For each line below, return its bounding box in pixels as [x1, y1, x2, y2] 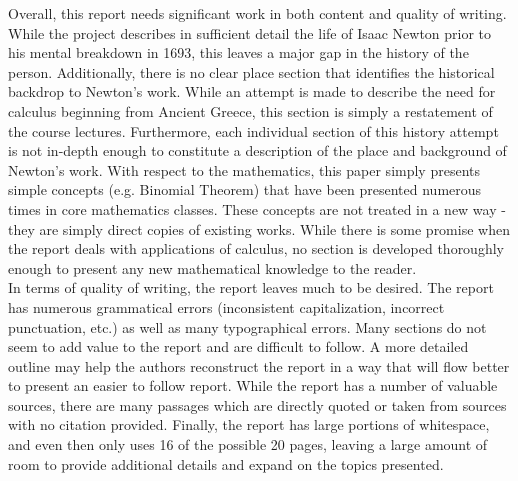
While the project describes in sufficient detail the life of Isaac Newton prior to [8, 22, 492, 43]
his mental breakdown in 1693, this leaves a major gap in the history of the [8, 42, 469, 63]
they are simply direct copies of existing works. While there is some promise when [8, 218, 510, 239]
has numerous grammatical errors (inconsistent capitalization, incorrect [8, 296, 445, 317]
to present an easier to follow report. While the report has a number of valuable [8, 375, 498, 396]
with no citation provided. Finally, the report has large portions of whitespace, [8, 414, 490, 435]
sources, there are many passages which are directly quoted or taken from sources [8, 394, 507, 415]
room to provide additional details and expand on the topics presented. [8, 453, 444, 474]
